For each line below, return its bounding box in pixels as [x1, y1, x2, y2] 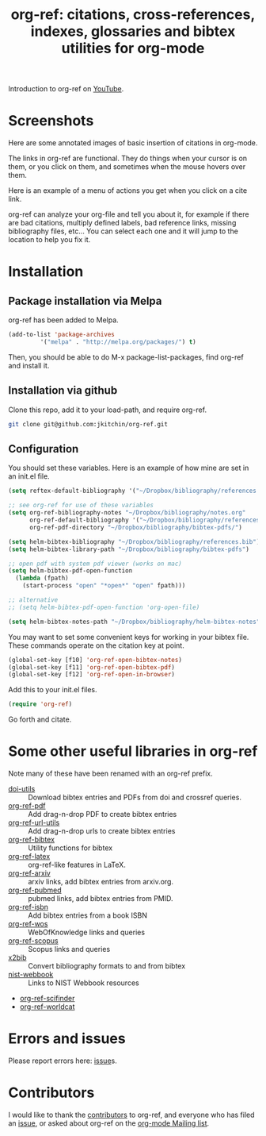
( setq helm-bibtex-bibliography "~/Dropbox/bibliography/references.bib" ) [8, 537, 260, 545]
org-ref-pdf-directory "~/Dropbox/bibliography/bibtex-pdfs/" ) [28, 523, 243, 531]
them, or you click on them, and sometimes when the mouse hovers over [8, 162, 246, 171]
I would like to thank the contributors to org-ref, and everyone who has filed [8, 1110, 255, 1119]
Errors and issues [8, 1030, 126, 1048]
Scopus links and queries [28, 945, 111, 954]
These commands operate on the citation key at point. [8, 641, 184, 650]
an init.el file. [8, 472, 50, 481]
